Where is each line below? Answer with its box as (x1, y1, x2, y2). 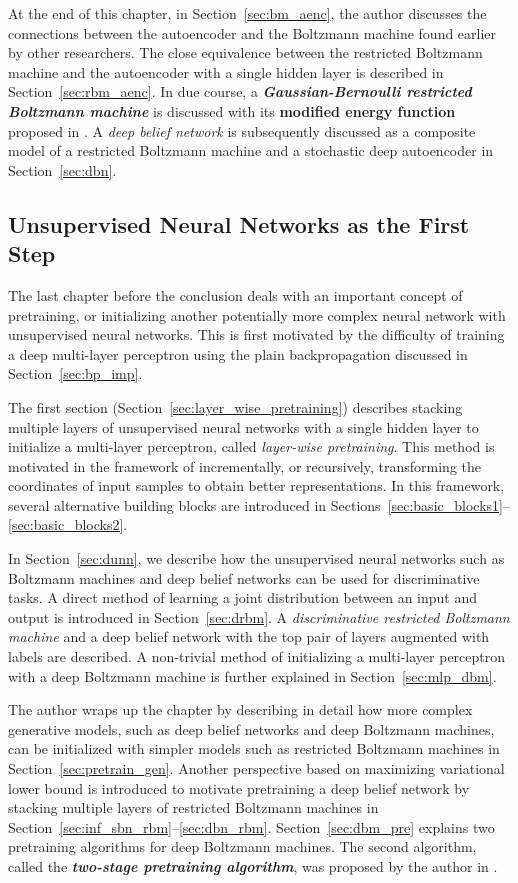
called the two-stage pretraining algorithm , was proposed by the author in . (8, 855, 498, 876)
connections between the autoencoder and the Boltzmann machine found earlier (8, 22, 497, 43)
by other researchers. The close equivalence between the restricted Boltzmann (8, 42, 483, 63)
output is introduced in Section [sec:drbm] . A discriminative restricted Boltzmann (8, 606, 510, 627)
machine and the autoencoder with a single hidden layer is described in (8, 61, 444, 82)
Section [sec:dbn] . (8, 159, 117, 180)
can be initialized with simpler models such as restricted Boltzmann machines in (8, 738, 500, 759)
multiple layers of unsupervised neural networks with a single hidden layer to (8, 416, 479, 437)
